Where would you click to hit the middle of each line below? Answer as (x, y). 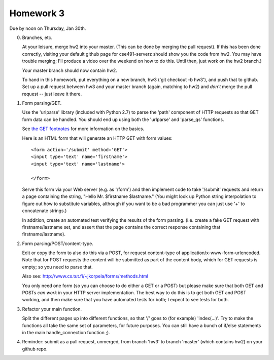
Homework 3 (37, 13)
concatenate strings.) (44, 211)
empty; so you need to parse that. (58, 267)
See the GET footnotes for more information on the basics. (83, 129)
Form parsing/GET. (42, 103)
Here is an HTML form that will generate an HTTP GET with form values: (97, 138)
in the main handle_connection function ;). (66, 332)
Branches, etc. (37, 37)
